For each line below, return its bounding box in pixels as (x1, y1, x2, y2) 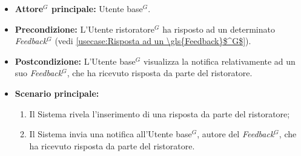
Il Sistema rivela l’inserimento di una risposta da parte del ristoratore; (29, 107, 290, 120)
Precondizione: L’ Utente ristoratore (15, 22, 155, 35)
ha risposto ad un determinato (162, 22, 275, 35)
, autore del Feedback (197, 128, 274, 140)
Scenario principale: (15, 86, 99, 99)
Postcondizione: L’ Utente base (15, 54, 136, 67)
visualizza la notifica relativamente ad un (143, 54, 296, 67)
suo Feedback (15, 67, 62, 79)
